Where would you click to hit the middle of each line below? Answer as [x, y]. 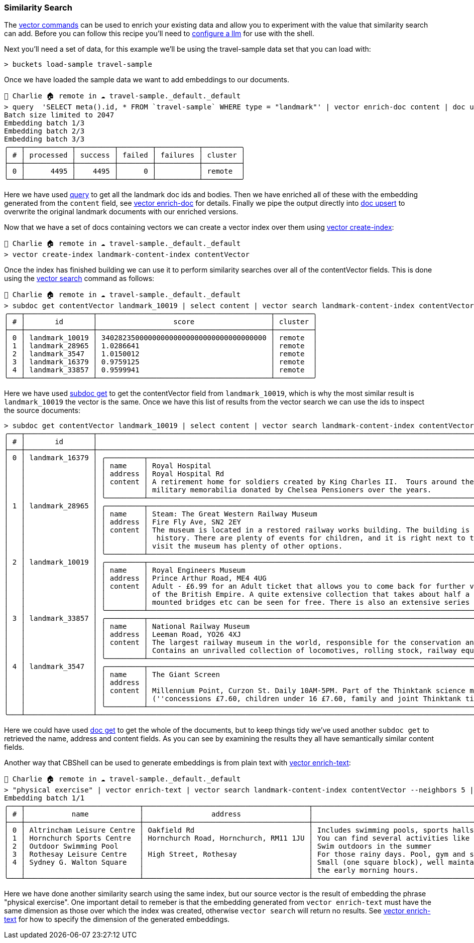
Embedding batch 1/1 [44, 798]
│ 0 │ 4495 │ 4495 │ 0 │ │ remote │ [125, 171]
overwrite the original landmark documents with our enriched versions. [121, 212]
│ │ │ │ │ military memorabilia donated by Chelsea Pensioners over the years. [218, 490]
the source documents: [42, 411]
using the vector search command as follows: [79, 279]
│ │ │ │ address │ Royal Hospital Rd [114, 474]
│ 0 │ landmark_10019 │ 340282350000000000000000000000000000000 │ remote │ [161, 338]
